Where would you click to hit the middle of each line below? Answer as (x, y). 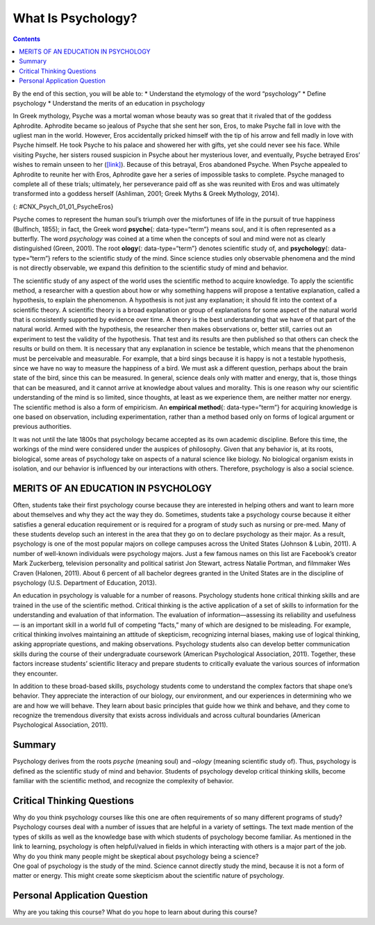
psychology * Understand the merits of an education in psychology (109, 103)
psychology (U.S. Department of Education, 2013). (85, 582)
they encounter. (35, 673)
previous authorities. (42, 427)
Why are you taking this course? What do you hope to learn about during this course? (135, 912)
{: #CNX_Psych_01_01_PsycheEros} (63, 206)
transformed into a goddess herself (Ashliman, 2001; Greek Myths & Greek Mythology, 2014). (146, 194)
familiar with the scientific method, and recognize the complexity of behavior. (123, 781)
